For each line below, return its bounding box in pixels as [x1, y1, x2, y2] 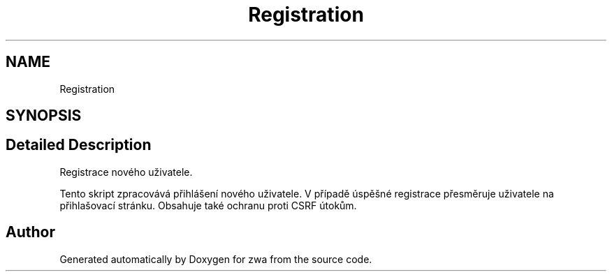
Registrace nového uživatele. [59, 165, 193, 178]
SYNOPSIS [6, 107, 82, 125]
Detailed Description [6, 136, 152, 154]
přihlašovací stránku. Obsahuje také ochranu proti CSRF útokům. [59, 199, 357, 211]
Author [6, 223, 55, 241]
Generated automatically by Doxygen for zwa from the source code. [59, 253, 372, 265]
